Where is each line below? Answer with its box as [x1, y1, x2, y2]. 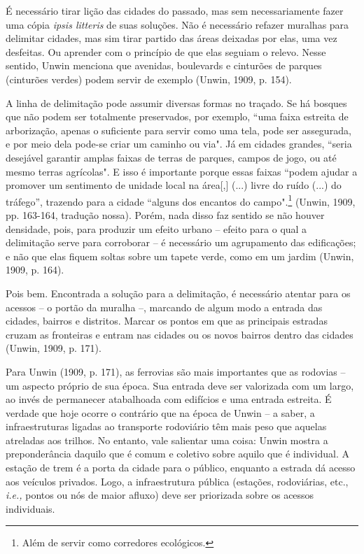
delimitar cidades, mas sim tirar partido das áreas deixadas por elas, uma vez [6, 31, 337, 45]
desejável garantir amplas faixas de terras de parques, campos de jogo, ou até [6, 150, 337, 164]
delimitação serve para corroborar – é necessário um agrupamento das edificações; [6, 235, 356, 250]
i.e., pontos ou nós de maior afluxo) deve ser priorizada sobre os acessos [6, 488, 314, 502]
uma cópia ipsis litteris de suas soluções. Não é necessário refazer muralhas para [6, 17, 349, 31]
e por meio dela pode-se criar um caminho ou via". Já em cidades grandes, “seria [6, 136, 352, 151]
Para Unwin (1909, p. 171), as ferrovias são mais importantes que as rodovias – [6, 364, 346, 378]
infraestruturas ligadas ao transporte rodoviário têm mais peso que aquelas [6, 419, 327, 434]
